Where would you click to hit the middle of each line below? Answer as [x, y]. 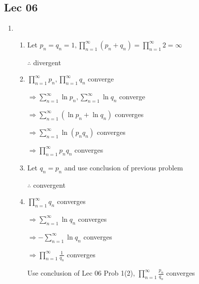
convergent [49, 184]
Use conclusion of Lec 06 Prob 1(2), [81, 273]
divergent [47, 62]
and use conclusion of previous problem [124, 167]
